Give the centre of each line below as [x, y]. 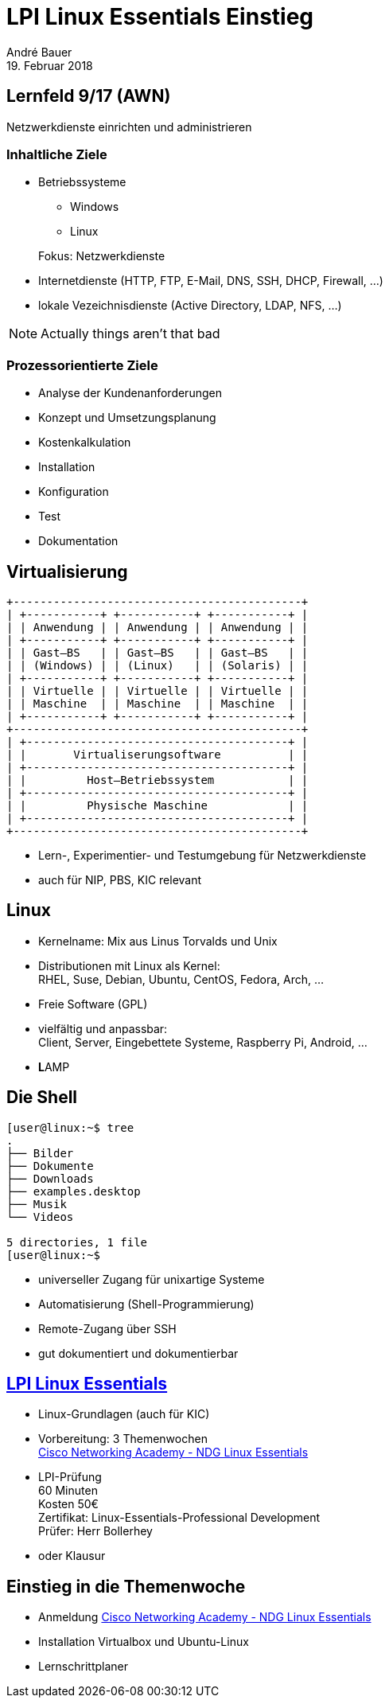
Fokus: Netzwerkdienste [102, 256]
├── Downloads [50, 1178]
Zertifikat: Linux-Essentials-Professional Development [179, 1518]
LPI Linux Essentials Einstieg [160, 17]
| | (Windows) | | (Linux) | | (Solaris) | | [158, 665]
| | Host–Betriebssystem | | [158, 780]
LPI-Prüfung [70, 1477]
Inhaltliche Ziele [57, 154]
